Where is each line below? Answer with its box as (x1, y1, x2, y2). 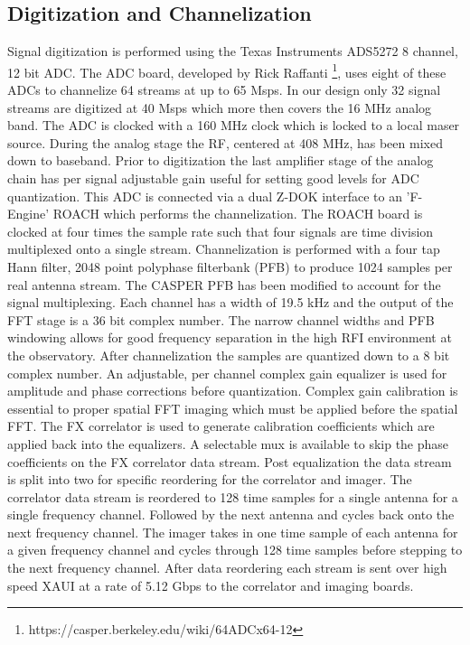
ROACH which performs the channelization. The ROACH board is (52, 204, 423, 223)
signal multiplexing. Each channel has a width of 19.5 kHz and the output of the (7, 293, 454, 312)
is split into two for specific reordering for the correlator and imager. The (7, 470, 412, 489)
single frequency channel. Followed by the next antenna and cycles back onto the (7, 505, 455, 524)
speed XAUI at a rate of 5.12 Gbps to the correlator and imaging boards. (7, 575, 414, 594)
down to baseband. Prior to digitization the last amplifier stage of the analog (7, 151, 434, 170)
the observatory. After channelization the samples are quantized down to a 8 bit (7, 345, 450, 364)
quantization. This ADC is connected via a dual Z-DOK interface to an (7, 186, 402, 205)
